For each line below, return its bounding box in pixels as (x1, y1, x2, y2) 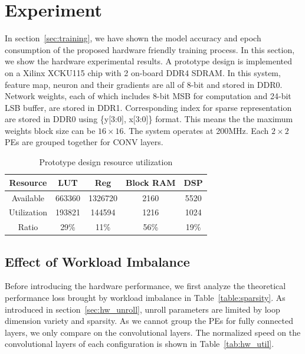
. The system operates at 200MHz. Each (123, 124, 269, 136)
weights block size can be (5, 124, 96, 136)
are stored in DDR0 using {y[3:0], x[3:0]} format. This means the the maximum (5, 113, 293, 125)
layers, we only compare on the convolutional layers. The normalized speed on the (5, 326, 301, 338)
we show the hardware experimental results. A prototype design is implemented (5, 55, 293, 67)
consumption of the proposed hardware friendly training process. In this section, (5, 43, 295, 55)
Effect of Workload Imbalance (5, 252, 190, 270)
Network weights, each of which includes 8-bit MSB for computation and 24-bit (5, 90, 291, 102)
